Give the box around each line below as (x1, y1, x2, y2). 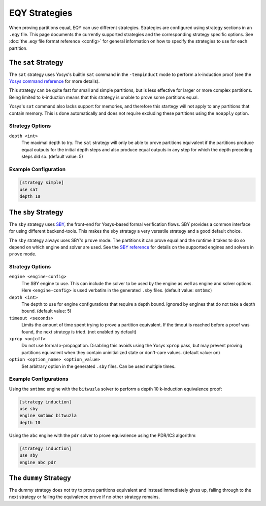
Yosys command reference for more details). (9, 78, 100, 84)
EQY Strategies (9, 7, 72, 18)
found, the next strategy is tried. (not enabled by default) (21, 328, 137, 335)
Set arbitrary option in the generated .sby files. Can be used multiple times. (21, 363, 176, 369)
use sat (19, 186, 38, 192)
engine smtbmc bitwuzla (19, 413, 77, 419)
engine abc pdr (19, 459, 56, 465)
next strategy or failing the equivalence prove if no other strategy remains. (9, 494, 160, 500)
